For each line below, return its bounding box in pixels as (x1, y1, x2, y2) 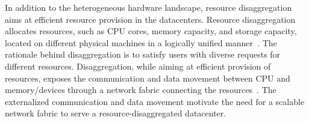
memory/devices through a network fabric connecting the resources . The (5, 83, 276, 96)
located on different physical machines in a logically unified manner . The (5, 36, 277, 49)
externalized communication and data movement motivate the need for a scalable (5, 95, 305, 107)
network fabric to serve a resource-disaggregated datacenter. (5, 107, 226, 119)
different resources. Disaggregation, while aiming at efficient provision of (5, 59, 271, 72)
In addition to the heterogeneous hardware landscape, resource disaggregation (5, 1, 292, 13)
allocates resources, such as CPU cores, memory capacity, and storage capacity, (5, 25, 297, 37)
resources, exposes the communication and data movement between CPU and (5, 71, 290, 84)
